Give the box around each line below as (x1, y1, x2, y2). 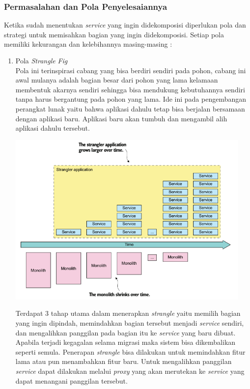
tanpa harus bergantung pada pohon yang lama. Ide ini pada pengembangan (15, 94, 247, 104)
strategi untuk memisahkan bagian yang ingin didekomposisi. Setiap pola (4, 29, 224, 39)
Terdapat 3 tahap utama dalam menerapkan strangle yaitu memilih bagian (15, 308, 241, 318)
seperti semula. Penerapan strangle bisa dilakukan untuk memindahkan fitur (15, 346, 246, 357)
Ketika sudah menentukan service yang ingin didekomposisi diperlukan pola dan (4, 20, 246, 30)
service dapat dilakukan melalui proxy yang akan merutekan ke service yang (15, 365, 245, 376)
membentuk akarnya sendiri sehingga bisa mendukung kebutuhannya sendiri (15, 84, 245, 94)
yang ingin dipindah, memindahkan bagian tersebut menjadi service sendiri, (15, 317, 244, 328)
